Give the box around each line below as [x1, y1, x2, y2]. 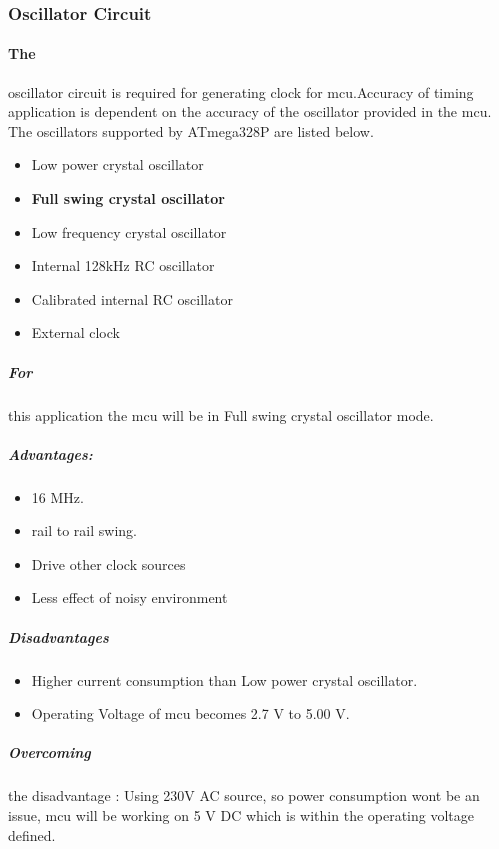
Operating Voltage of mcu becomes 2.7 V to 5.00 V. [31, 703, 350, 724]
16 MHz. [31, 486, 84, 507]
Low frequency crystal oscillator [31, 221, 227, 242]
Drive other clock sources [31, 553, 186, 574]
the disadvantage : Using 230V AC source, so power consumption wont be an [8, 785, 480, 806]
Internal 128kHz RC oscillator [31, 255, 215, 276]
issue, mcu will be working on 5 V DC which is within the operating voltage [8, 804, 475, 825]
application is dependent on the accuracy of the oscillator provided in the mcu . [8, 101, 492, 122]
